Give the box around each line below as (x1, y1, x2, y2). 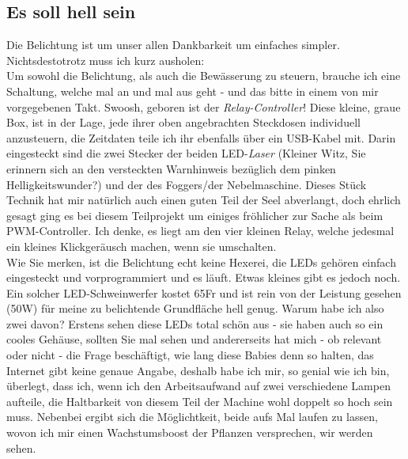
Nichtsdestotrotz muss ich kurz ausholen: (6, 51, 205, 68)
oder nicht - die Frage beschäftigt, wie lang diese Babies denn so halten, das (6, 347, 374, 363)
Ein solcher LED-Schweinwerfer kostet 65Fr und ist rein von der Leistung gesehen (6, 284, 402, 301)
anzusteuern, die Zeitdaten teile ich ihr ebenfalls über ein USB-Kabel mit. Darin (6, 129, 396, 146)
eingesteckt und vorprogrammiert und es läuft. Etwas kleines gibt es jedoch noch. (6, 269, 401, 286)
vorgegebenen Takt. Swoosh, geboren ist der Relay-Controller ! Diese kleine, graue (6, 98, 401, 115)
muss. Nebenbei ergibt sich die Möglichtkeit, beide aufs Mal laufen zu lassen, (6, 408, 378, 425)
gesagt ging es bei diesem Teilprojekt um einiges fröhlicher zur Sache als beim (6, 207, 383, 223)
